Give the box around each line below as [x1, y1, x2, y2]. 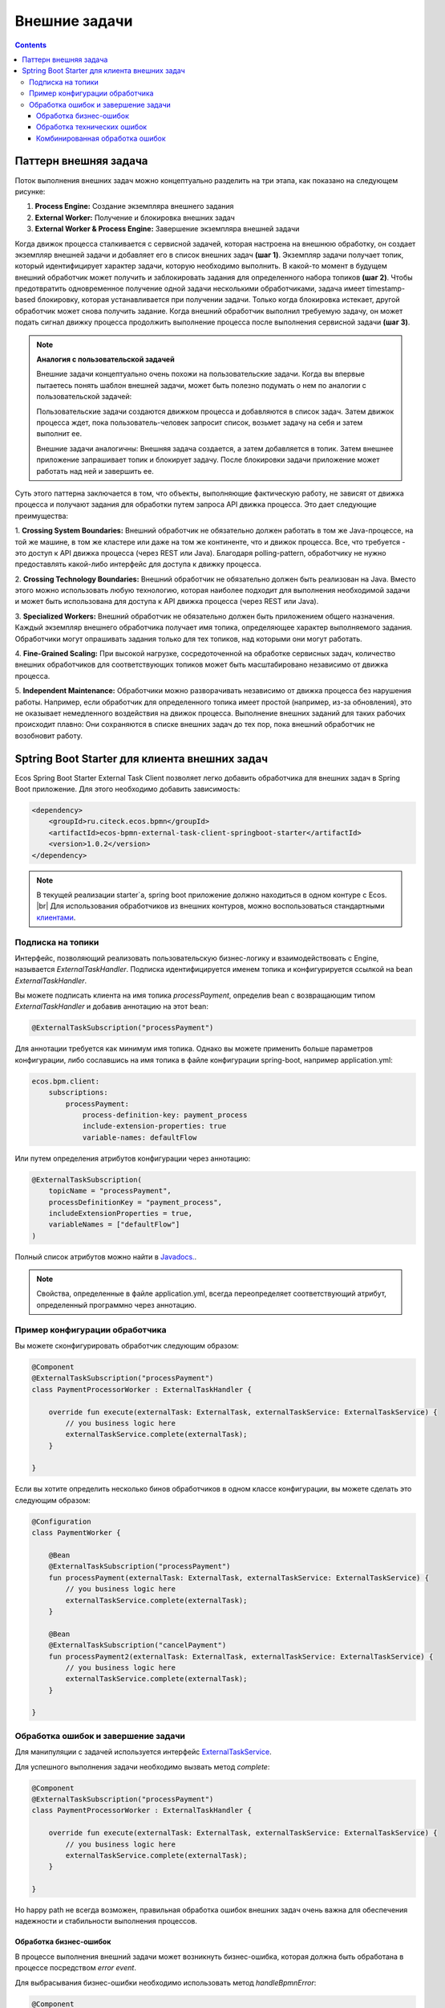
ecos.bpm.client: [31, 1076, 100, 1086]
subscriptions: [48, 1088, 108, 1097]
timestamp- [366, 284, 405, 293]
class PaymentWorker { [31, 1528, 121, 1537]
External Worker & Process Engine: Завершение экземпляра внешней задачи [34, 224, 300, 234]
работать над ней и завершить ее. [36, 466, 154, 475]
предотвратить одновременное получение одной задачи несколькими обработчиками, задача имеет [14, 284, 366, 293]
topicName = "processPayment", [48, 1186, 172, 1196]
